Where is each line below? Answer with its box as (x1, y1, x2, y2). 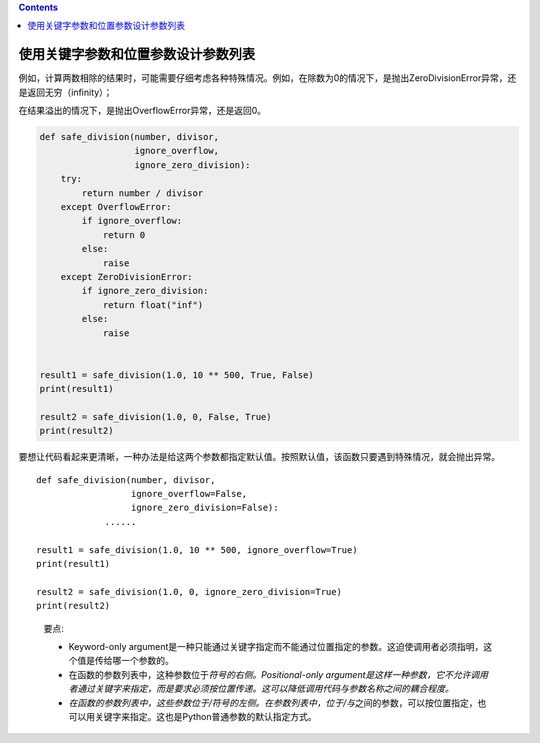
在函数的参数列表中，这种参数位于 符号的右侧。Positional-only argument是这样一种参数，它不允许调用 (68, 668, 489, 680)
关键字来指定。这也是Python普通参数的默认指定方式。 (94, 710, 317, 722)
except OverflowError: (60, 201, 172, 213)
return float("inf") (102, 299, 204, 310)
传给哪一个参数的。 (94, 655, 174, 667)
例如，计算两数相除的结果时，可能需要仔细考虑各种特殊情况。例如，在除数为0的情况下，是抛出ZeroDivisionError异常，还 (18, 72, 517, 84)
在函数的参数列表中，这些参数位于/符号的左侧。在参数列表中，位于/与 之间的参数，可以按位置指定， (68, 696, 479, 709)
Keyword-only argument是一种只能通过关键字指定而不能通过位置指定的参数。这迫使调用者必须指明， (68, 640, 484, 652)
